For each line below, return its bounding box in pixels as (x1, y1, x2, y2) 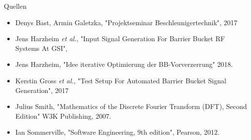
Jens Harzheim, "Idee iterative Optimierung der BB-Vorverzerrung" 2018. (15, 59, 233, 69)
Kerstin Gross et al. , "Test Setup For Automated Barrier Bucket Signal (15, 75, 226, 85)
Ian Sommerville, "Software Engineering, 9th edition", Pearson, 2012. (15, 127, 220, 137)
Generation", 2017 (15, 85, 69, 95)
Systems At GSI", (15, 43, 68, 53)
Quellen (4, 1, 27, 11)
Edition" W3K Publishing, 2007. (15, 110, 111, 121)
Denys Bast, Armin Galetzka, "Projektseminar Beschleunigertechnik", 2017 (15, 17, 237, 27)
